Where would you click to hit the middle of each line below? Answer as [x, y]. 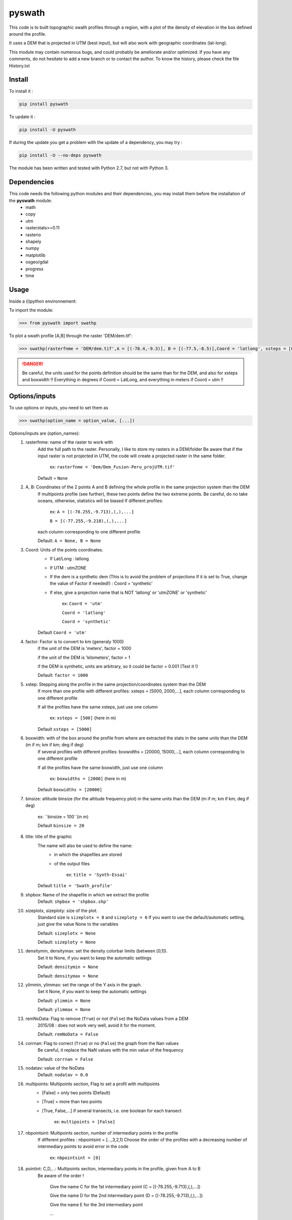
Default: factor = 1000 [63, 675]
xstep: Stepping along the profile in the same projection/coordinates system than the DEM [116, 684]
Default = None [53, 478]
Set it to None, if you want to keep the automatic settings [95, 958]
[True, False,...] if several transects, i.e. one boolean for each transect [112, 1111]
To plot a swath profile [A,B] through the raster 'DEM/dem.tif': [71, 336]
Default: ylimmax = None [64, 1010]
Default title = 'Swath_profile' [75, 886]
